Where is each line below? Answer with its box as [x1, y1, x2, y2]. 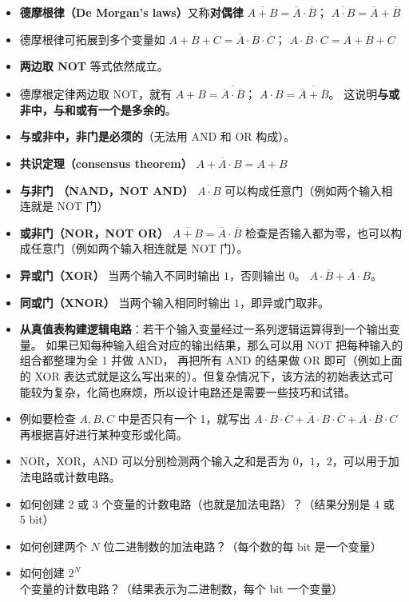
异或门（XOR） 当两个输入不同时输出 [19, 266, 220, 283]
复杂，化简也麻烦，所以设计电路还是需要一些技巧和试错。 [53, 383, 355, 400]
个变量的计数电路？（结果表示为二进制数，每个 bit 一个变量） [19, 580, 343, 596]
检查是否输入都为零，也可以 [244, 224, 391, 241]
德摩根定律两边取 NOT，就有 [19, 86, 172, 102]
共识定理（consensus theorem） [19, 155, 193, 171]
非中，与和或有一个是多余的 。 [19, 101, 177, 118]
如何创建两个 [19, 537, 87, 554]
